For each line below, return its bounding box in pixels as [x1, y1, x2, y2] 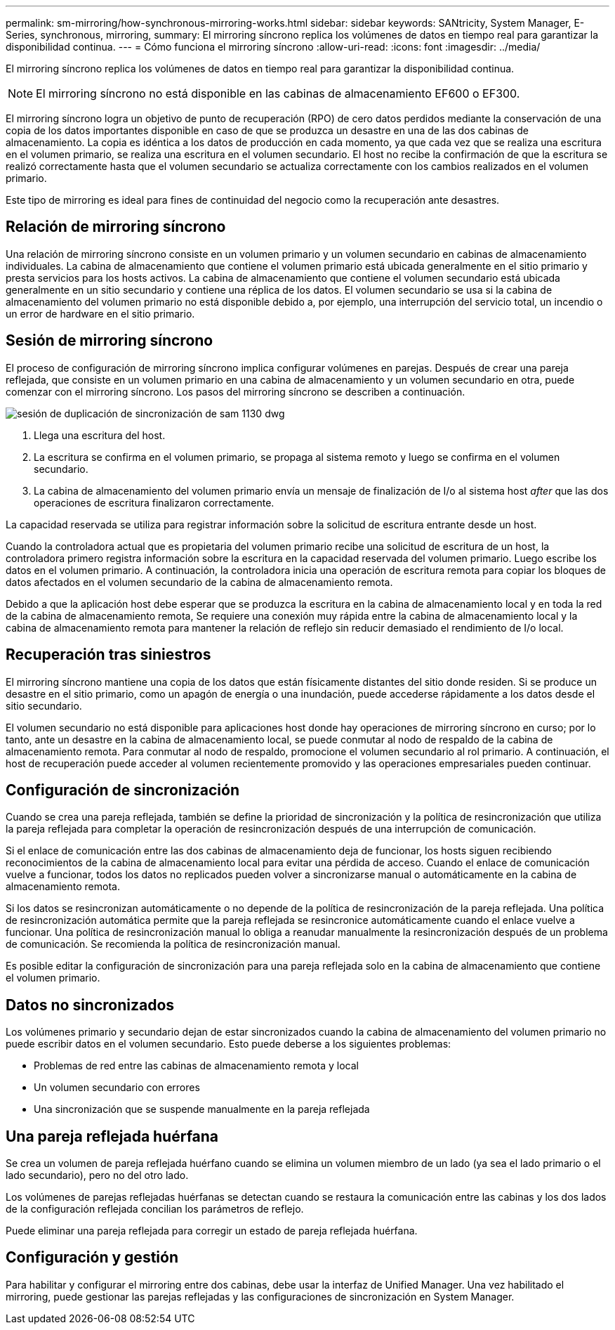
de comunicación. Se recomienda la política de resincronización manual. [6, 938, 340, 951]
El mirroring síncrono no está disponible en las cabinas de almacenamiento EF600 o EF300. [36, 86, 520, 100]
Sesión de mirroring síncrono [6, 332, 213, 350]
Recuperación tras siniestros [6, 646, 211, 664]
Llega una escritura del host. [34, 429, 166, 441]
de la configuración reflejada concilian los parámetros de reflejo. [6, 1203, 304, 1215]
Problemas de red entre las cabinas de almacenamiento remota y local [34, 1060, 359, 1072]
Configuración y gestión [6, 1248, 178, 1267]
